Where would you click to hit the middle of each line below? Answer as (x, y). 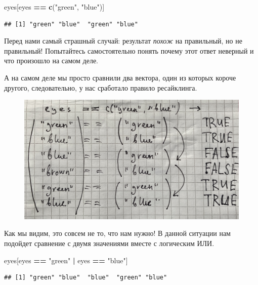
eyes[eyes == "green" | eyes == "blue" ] (66, 260)
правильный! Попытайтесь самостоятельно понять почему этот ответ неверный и (129, 50)
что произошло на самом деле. (51, 60)
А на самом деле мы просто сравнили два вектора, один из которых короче (120, 77)
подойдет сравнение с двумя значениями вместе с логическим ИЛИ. (109, 243)
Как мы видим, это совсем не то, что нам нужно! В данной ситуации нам (117, 233)
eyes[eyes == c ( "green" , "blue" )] (54, 7)
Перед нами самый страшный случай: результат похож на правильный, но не (123, 41)
